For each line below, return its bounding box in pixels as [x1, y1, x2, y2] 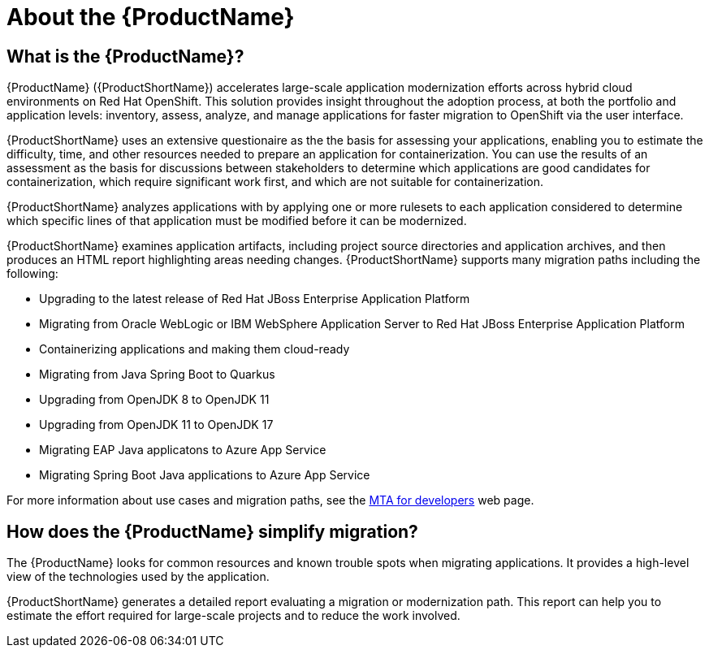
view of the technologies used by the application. [6, 570, 270, 584]
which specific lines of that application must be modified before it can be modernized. [6, 214, 467, 228]
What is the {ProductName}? [6, 45, 244, 67]
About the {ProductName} [6, 3, 295, 31]
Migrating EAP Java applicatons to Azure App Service [39, 443, 326, 457]
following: [6, 266, 58, 281]
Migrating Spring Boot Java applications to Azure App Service [39, 468, 370, 483]
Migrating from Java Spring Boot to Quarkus [39, 367, 275, 382]
